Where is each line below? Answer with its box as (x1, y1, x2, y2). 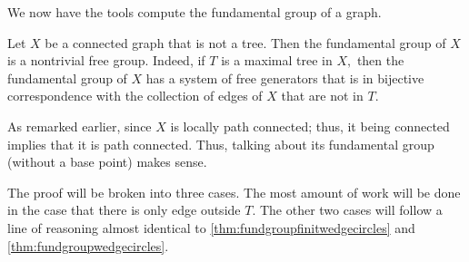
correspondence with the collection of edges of (7, 86, 263, 105)
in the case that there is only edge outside (7, 200, 241, 219)
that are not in (281, 86, 364, 105)
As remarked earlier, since (7, 116, 152, 135)
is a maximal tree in (221, 51, 333, 70)
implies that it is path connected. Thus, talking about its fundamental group (7, 134, 434, 153)
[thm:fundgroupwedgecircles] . (7, 236, 169, 255)
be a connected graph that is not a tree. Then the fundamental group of (45, 33, 446, 52)
